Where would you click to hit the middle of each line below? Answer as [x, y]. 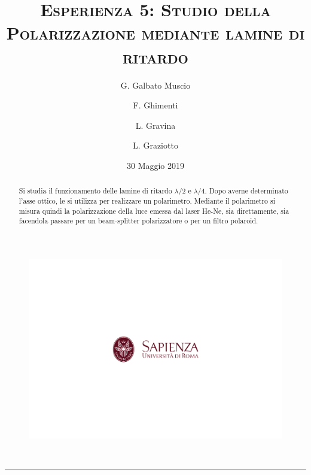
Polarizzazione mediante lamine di [155, 33]
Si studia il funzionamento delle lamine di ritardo [95, 191]
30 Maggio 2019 [155, 165]
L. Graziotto [155, 145]
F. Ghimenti [155, 105]
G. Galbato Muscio [155, 85]
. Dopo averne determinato [246, 191]
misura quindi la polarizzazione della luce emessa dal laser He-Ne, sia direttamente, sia [154, 211]
